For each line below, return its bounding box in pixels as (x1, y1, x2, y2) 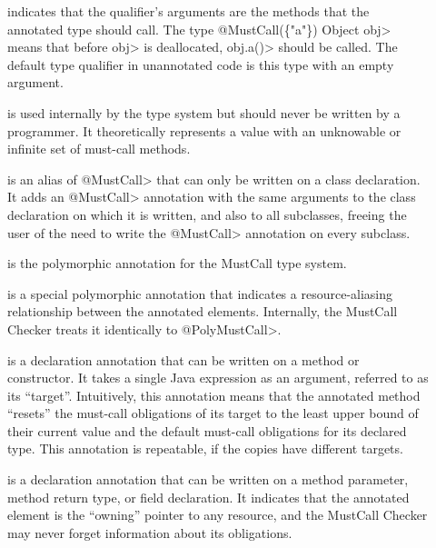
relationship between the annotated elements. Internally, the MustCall (7, 302, 398, 321)
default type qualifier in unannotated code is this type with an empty (7, 55, 394, 74)
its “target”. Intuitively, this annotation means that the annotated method (7, 385, 421, 404)
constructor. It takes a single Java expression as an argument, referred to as (7, 368, 429, 387)
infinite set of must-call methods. (7, 139, 191, 158)
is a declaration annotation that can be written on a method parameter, (7, 470, 409, 489)
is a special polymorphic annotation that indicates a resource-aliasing (7, 284, 393, 303)
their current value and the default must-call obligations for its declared (7, 421, 407, 440)
